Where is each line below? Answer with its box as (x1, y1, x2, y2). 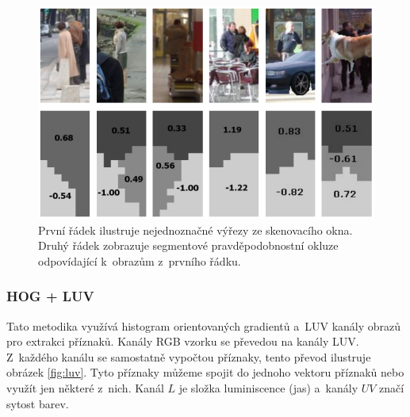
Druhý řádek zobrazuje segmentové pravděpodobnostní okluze (38, 237, 339, 254)
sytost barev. (6, 395, 69, 411)
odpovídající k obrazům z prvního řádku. (38, 252, 241, 269)
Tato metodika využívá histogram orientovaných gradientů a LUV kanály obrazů (6, 317, 401, 334)
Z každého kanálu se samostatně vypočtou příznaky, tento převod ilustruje (6, 348, 371, 365)
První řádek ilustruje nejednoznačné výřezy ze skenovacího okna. (38, 221, 353, 238)
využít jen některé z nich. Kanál (6, 380, 164, 396)
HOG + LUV (6, 286, 94, 306)
